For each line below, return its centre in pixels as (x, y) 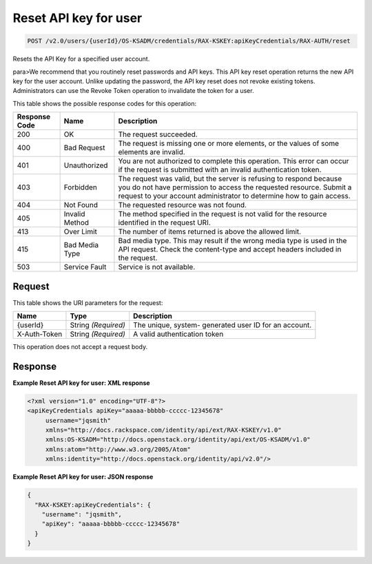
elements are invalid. (152, 152)
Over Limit (81, 232)
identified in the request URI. (165, 222)
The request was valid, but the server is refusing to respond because (230, 179)
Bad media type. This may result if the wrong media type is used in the (232, 241)
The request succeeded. (158, 134)
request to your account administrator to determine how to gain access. (234, 196)
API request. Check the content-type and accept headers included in (230, 249)
